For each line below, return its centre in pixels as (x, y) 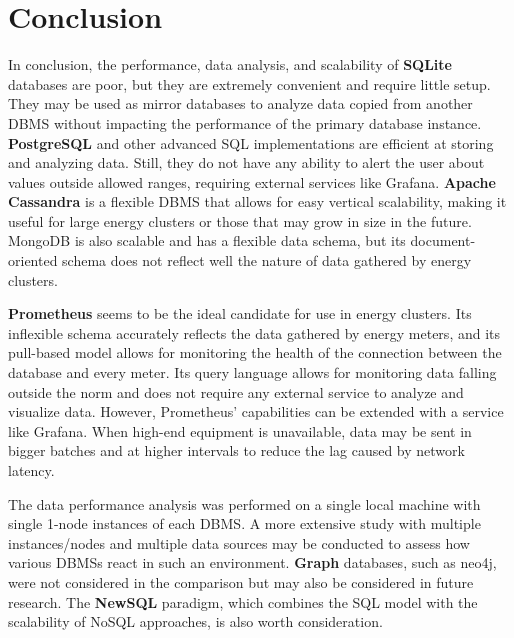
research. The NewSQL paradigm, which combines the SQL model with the (243, 601)
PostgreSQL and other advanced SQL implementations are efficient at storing (251, 142)
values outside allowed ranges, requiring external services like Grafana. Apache (252, 181)
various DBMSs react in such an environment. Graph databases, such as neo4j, (252, 562)
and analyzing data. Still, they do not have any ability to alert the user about (246, 162)
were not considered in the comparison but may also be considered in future (241, 581)
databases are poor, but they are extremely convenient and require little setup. (249, 83)
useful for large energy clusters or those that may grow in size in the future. (240, 220)
